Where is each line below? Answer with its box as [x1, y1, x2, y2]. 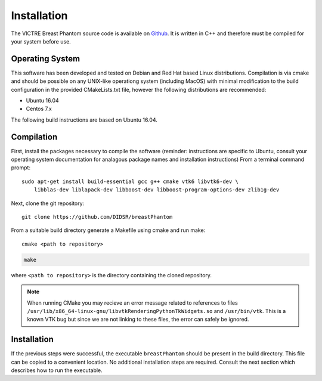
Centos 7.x [26, 105, 52, 113]
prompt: [11, 164, 31, 171]
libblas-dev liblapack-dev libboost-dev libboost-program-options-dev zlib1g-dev [33, 187, 280, 193]
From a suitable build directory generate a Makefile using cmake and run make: [11, 227, 206, 234]
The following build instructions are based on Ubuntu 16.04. [11, 116, 158, 123]
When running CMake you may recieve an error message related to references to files [27, 299, 238, 306]
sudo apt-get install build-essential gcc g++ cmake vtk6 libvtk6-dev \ [21, 178, 239, 185]
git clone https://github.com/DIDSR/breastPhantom [21, 213, 173, 221]
